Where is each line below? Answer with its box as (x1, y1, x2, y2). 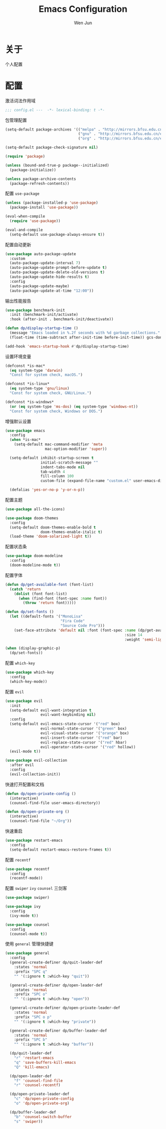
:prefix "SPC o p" (14, 1014, 52, 1019)
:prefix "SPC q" (14, 969, 48, 974)
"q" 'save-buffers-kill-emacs (14, 1060, 77, 1065)
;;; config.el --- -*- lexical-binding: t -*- (5, 107, 105, 112)
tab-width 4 (40, 469, 65, 474)
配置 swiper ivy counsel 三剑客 (5, 885, 68, 891)
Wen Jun (74, 20, 92, 26)
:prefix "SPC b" (14, 1037, 48, 1042)
